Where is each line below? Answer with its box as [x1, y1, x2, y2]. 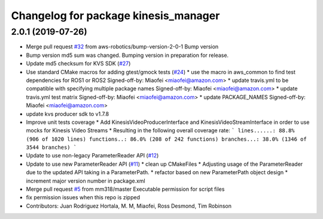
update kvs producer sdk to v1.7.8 [26, 110, 109, 117]
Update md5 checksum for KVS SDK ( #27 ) [26, 60, 131, 67]
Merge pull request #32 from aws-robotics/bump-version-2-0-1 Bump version [26, 43, 219, 50]
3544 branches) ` [26, 144, 77, 151]
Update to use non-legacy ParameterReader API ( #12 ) [26, 152, 159, 159]
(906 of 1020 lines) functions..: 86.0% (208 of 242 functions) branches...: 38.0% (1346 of [26, 135, 307, 142]
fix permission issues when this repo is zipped [26, 194, 141, 201]
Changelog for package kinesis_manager [11, 9, 220, 22]
